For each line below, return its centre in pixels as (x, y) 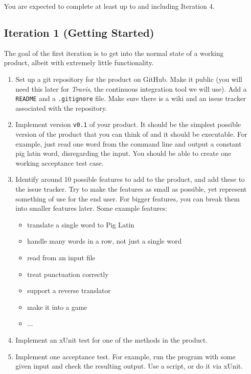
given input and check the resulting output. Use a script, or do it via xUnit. (129, 366)
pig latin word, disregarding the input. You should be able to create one (123, 153)
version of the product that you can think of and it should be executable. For (131, 134)
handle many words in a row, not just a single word (104, 241)
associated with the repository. (61, 108)
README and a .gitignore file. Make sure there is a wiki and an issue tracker (131, 98)
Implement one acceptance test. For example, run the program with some (125, 356)
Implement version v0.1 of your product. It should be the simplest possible (128, 124)
